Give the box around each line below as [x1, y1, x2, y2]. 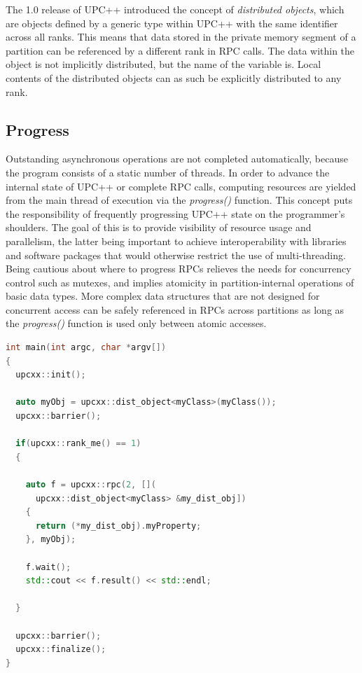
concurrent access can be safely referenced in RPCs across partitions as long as [6, 302, 344, 317]
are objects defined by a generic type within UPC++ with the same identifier [6, 15, 338, 30]
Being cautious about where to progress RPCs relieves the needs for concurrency [6, 261, 351, 276]
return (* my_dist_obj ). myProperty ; [35, 520, 202, 531]
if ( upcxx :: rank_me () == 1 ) [15, 438, 141, 449]
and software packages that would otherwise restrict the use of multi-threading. [6, 247, 346, 262]
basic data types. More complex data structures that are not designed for [6, 289, 320, 303]
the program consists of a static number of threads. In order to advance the [6, 165, 330, 179]
